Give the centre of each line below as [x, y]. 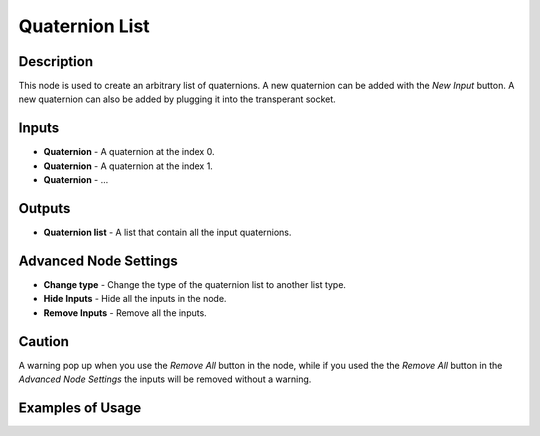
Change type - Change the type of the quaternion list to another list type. [195, 284]
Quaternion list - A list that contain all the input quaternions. [167, 232]
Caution [44, 341]
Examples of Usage [80, 407]
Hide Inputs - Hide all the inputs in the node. [135, 299]
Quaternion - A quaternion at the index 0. [129, 152]
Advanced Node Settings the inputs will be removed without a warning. [165, 379]
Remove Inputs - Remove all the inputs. [125, 312]
